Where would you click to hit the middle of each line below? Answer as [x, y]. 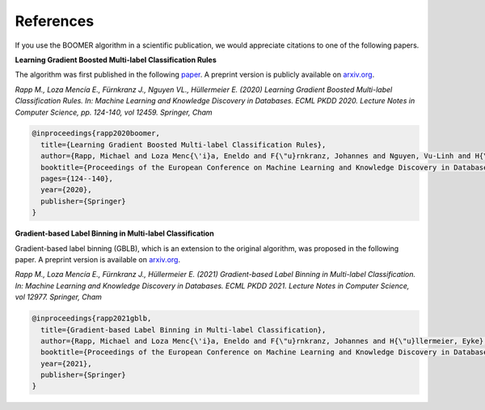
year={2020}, [66, 190]
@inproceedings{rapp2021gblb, [92, 318]
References [55, 21]
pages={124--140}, [77, 179]
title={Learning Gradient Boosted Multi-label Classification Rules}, [183, 144]
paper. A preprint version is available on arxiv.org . [98, 259]
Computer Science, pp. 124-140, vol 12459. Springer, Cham [114, 112]
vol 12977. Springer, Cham [59, 297]
